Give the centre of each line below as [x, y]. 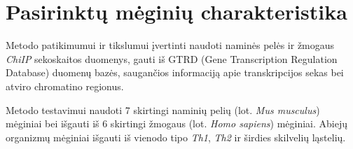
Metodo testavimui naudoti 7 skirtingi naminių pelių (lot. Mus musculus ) [163, 109]
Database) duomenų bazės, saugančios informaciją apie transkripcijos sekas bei [175, 72]
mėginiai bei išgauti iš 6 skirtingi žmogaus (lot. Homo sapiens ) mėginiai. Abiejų [177, 123]
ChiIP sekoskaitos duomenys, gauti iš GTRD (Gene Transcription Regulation [172, 58]
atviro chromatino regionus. [65, 86]
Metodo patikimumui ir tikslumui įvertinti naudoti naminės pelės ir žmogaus [170, 45]
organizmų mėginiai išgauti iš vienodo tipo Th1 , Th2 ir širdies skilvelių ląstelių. [176, 137]
